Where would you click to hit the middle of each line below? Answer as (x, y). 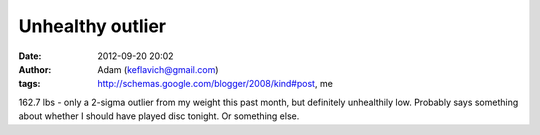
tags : (29, 84)
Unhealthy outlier (92, 26)
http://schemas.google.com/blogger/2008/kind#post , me (215, 84)
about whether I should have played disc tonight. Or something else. (159, 116)
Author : (35, 69)
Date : (30, 56)
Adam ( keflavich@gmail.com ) (158, 69)
